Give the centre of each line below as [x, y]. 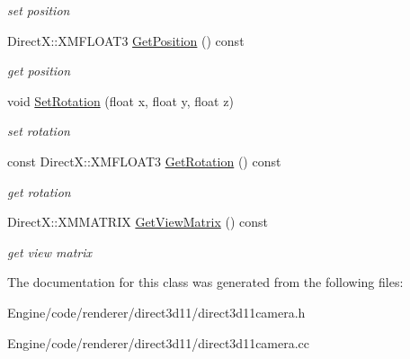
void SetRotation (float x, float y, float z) [120, 100]
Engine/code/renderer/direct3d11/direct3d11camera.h [156, 312]
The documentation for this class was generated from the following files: [205, 282]
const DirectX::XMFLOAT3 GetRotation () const [144, 161]
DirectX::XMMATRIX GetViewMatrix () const [138, 222]
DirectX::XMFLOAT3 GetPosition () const [126, 40]
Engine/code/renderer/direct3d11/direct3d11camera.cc [159, 342]
